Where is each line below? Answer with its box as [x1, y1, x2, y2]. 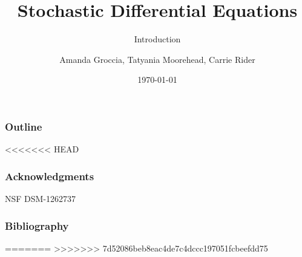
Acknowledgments [5, 168, 94, 183]
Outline [5, 119, 42, 134]
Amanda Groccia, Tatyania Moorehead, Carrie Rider [59, 53, 255, 65]
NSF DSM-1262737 [5, 192, 76, 205]
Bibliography [5, 218, 69, 233]
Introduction [134, 33, 181, 45]
